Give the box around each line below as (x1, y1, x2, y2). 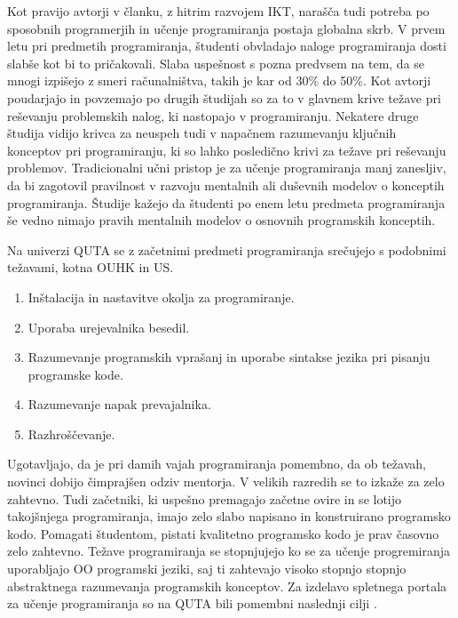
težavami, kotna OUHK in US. (7, 258, 174, 277)
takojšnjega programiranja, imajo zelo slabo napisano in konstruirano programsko (7, 507, 451, 526)
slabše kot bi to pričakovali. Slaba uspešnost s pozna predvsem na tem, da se (7, 53, 425, 72)
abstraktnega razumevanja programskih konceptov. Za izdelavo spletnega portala (7, 576, 447, 595)
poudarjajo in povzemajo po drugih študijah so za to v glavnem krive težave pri (7, 88, 441, 107)
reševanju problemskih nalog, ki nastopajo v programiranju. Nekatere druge (7, 106, 419, 124)
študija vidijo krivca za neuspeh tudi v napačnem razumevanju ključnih (7, 124, 397, 142)
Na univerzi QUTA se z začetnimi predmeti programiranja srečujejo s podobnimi (7, 240, 446, 259)
